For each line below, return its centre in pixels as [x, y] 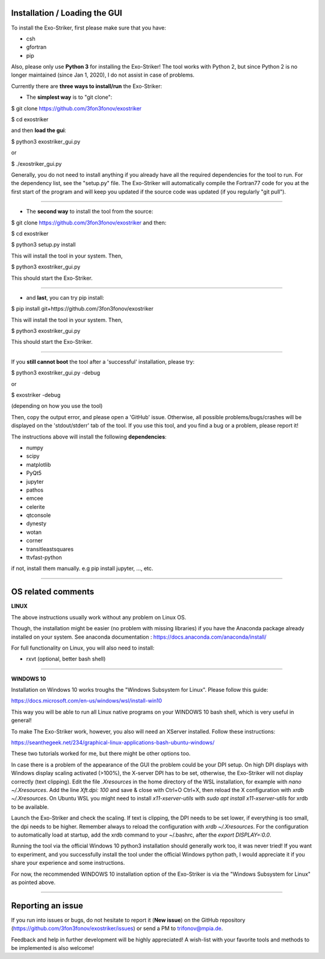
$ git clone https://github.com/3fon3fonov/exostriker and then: [89, 223]
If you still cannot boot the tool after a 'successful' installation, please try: [103, 361]
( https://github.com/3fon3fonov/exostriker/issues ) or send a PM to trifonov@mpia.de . [117, 928]
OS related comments [53, 592]
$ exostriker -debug [36, 395]
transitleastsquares [50, 549]
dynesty [36, 524]
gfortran [36, 47]
